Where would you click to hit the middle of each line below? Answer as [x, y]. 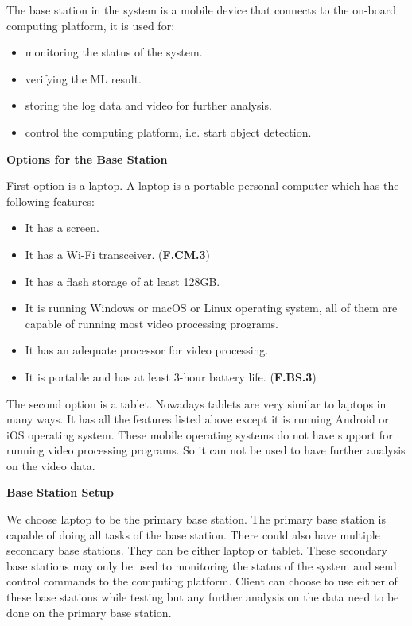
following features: [51, 201]
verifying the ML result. [83, 78]
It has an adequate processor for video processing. [147, 350]
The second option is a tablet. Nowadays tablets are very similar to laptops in [196, 403]
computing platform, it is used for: [91, 25]
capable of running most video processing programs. [152, 323]
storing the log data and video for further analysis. [148, 105]
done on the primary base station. [89, 612]
